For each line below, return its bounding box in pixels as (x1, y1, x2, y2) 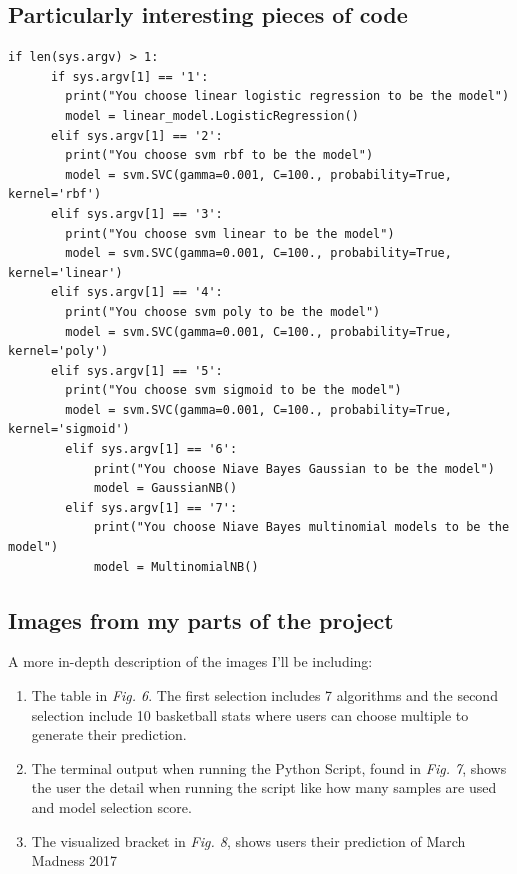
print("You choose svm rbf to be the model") (65, 148, 374, 163)
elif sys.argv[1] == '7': (65, 500, 238, 515)
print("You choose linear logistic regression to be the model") (65, 89, 510, 104)
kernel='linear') (8, 265, 123, 280)
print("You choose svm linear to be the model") (65, 226, 395, 241)
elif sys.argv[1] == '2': (50, 128, 223, 143)
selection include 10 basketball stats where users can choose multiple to (31, 704, 469, 725)
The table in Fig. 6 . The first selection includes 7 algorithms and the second (31, 685, 498, 706)
